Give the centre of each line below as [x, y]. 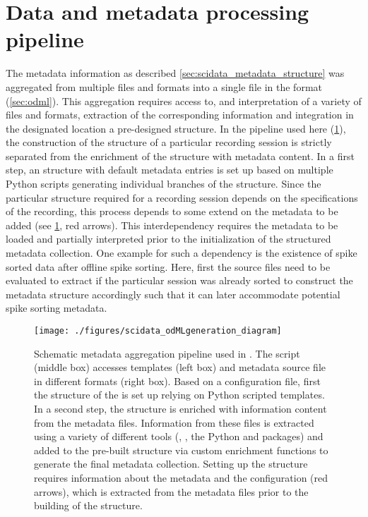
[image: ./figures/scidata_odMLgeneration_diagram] [158, 331]
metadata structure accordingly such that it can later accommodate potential [173, 294]
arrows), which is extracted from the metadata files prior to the [171, 491]
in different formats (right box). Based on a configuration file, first [177, 381]
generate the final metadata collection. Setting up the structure [171, 464]
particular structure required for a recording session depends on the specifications [182, 197]
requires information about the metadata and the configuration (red [181, 478]
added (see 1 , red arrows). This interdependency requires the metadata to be [172, 225]
